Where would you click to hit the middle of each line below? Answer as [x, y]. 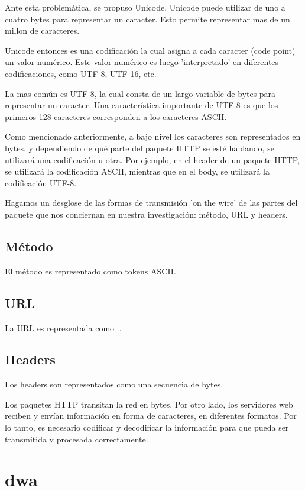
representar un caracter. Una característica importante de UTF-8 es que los [142, 105]
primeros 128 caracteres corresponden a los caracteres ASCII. [116, 116]
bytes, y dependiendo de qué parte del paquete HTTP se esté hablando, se [139, 148]
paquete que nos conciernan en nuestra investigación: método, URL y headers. [146, 214]
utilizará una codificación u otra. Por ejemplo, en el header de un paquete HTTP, [152, 159]
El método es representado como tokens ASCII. [90, 271]
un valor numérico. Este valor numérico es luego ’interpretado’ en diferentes [142, 62]
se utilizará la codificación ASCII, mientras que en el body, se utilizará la [137, 171]
